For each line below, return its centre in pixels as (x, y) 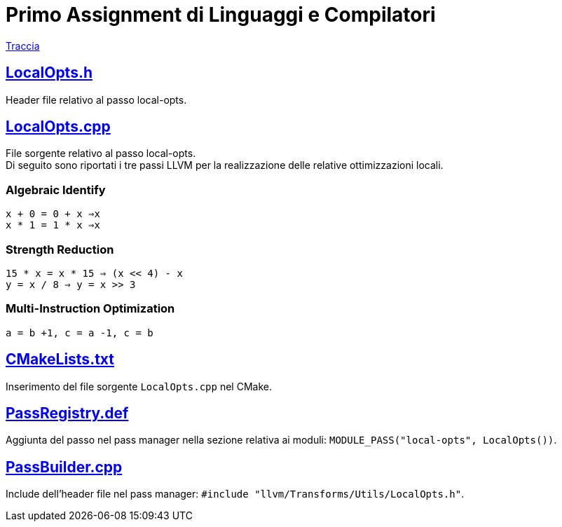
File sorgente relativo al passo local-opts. (101, 153)
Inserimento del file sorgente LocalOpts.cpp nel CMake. (139, 386)
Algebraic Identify (56, 190)
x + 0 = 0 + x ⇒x (53, 214)
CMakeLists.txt (60, 360)
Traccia (23, 46)
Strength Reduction (60, 249)
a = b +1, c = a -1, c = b (80, 333)
